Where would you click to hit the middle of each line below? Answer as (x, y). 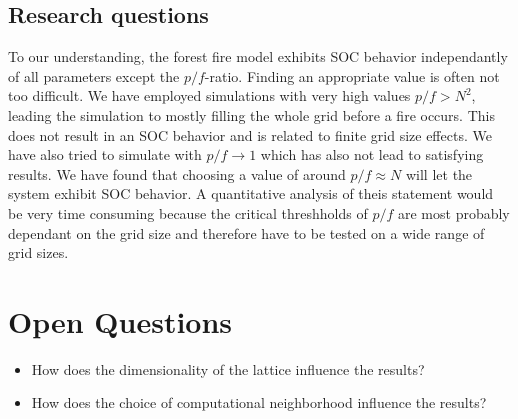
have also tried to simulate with (105, 154)
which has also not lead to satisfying (372, 154)
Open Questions (120, 320)
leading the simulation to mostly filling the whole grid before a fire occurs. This (251, 114)
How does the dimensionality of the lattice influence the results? (228, 368)
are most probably (453, 212)
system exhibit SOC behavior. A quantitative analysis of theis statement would (251, 193)
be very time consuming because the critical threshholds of (188, 212)
